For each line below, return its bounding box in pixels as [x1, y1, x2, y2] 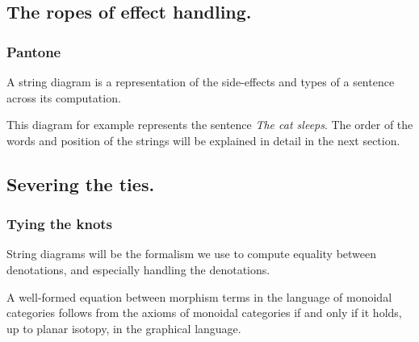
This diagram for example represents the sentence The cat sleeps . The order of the [6, 116, 413, 133]
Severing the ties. [6, 171, 155, 196]
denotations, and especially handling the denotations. [6, 261, 270, 277]
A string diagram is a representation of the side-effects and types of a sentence [6, 73, 395, 90]
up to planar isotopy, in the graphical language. [6, 319, 241, 336]
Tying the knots [6, 214, 113, 234]
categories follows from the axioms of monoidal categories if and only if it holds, [6, 304, 402, 321]
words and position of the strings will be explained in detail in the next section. [6, 131, 400, 148]
